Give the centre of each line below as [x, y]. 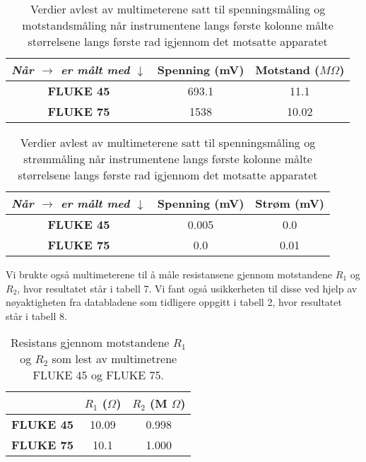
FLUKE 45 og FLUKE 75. [98, 375]
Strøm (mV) [290, 203]
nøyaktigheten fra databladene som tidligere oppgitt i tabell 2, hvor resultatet [174, 302]
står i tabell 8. [36, 315]
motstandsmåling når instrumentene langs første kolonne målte [178, 25]
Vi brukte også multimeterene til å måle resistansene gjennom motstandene [169, 274]
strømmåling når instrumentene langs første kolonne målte [168, 159]
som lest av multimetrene [114, 359]
